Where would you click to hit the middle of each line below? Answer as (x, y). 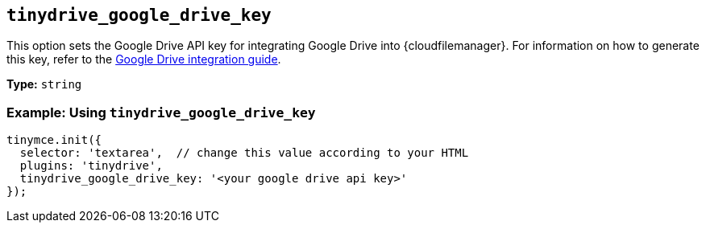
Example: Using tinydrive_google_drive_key (161, 112)
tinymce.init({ (54, 140)
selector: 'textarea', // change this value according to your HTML (244, 153)
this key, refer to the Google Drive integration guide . (144, 59)
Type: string (44, 84)
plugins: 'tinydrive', (91, 166)
